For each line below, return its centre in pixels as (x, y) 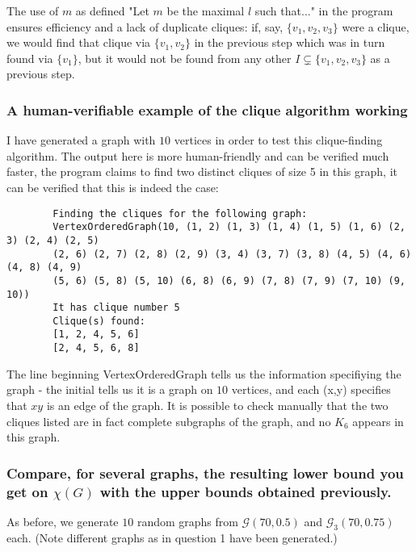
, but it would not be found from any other (185, 58)
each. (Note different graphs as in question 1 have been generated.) (172, 537)
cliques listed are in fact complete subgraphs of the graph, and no (169, 421)
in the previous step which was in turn (290, 42)
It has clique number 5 (116, 308)
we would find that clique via (79, 42)
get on (27, 491)
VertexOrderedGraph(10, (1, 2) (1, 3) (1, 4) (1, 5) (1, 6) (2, (229, 227)
